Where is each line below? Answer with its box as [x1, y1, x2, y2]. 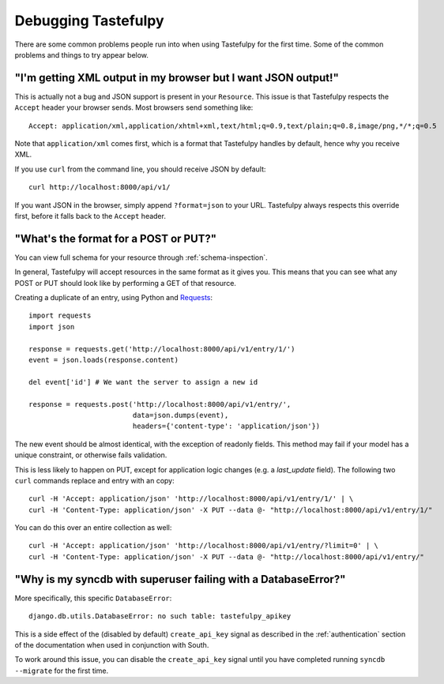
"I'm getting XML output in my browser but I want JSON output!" [14, 71, 339, 85]
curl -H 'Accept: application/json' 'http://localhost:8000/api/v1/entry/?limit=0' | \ [28, 541, 379, 551]
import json [28, 322, 75, 331]
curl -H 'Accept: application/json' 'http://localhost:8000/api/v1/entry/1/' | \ [28, 494, 354, 503]
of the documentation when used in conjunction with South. [14, 640, 209, 649]
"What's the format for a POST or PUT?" [14, 231, 217, 245]
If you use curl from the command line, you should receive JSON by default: [14, 164, 266, 174]
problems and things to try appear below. [14, 50, 149, 59]
